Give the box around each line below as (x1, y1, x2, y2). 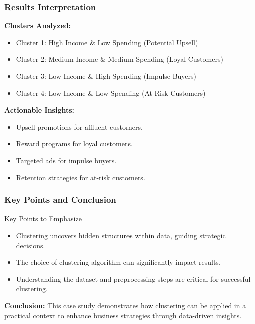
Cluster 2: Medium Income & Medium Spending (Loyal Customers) (16, 54, 223, 64)
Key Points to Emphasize (4, 213, 82, 224)
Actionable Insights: (4, 104, 75, 115)
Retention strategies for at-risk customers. (16, 172, 145, 182)
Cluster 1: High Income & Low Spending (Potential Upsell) (16, 37, 198, 47)
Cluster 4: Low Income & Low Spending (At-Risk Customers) (16, 87, 206, 98)
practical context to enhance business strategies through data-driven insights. (4, 310, 242, 320)
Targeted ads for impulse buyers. (16, 155, 117, 165)
